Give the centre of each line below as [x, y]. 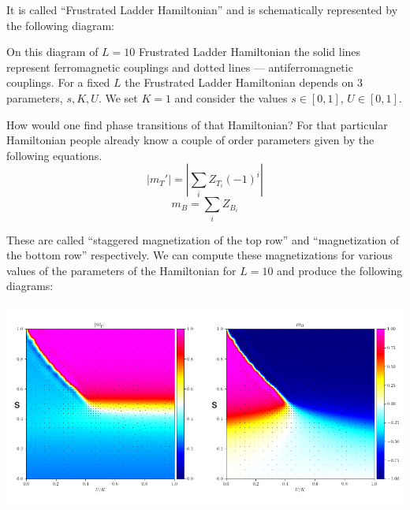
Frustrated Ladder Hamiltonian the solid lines [250, 52]
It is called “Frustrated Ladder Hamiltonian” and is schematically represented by [202, 9]
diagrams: [30, 286]
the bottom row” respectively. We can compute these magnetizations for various [199, 255]
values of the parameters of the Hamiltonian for [121, 270]
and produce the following [340, 270]
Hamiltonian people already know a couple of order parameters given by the [190, 140]
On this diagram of [52, 52]
